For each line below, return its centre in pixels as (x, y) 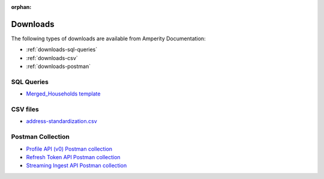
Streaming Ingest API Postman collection (76, 166)
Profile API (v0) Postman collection (69, 149)
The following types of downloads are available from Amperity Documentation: (109, 38)
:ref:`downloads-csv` (52, 58)
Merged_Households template (63, 94)
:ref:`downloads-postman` (58, 67)
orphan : (21, 7)
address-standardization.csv (61, 121)
